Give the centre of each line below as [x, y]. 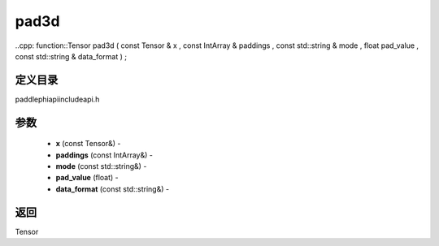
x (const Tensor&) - [88, 144]
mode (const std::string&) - [101, 166]
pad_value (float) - [87, 178]
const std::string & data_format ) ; [71, 56]
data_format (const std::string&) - [113, 189]
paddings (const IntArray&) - [104, 155]
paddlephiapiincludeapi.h [57, 99]
